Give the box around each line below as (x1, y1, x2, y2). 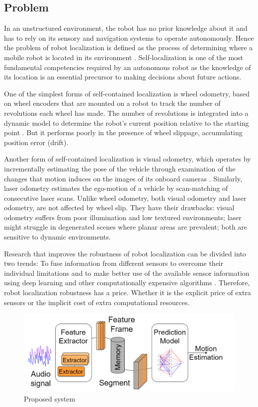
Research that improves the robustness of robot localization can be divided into (4, 248, 246, 258)
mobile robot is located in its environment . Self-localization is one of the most (4, 52, 244, 62)
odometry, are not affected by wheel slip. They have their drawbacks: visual (4, 202, 235, 213)
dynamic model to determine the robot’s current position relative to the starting (4, 117, 249, 128)
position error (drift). (4, 137, 69, 147)
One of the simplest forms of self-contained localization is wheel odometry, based (4, 88, 250, 98)
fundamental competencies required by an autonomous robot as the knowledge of (4, 62, 251, 72)
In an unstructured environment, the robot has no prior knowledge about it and (4, 23, 248, 33)
